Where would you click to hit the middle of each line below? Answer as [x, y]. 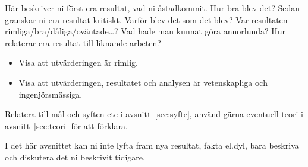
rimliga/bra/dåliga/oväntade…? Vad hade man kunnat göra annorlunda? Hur [145, 31]
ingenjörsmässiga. [51, 94]
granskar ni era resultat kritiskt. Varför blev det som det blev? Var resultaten [146, 19]
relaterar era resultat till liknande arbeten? [83, 42]
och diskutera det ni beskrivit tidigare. [75, 157]
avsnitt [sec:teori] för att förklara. [66, 125]
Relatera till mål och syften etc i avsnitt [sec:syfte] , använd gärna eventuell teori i [154, 114]
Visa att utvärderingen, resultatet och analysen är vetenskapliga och [143, 82]
